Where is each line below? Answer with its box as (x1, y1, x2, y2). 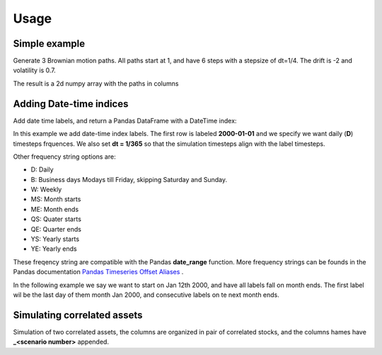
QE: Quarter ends (30, 225, 81, 233)
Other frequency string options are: (13, 152, 116, 161)
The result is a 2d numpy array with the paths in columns (13, 79, 179, 88)
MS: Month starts (30, 195, 81, 203)
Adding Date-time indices (13, 98, 129, 110)
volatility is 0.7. (13, 66, 56, 74)
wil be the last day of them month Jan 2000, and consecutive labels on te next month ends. (13, 291, 279, 299)
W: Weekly (30, 185, 62, 194)
